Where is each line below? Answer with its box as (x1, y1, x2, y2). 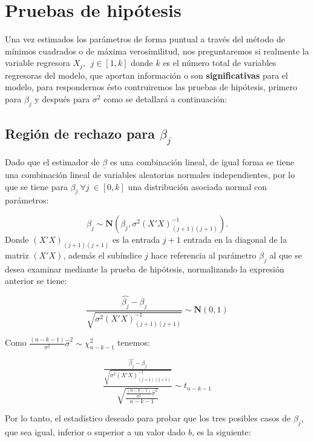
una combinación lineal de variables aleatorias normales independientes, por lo (5, 168, 295, 180)
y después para (34, 92, 90, 105)
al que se (269, 248, 302, 261)
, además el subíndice (63, 248, 142, 261)
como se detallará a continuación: (103, 92, 227, 105)
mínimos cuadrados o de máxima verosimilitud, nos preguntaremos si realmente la (5, 44, 309, 57)
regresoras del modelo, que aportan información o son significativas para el (5, 68, 288, 81)
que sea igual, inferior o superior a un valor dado (5, 426, 186, 438)
